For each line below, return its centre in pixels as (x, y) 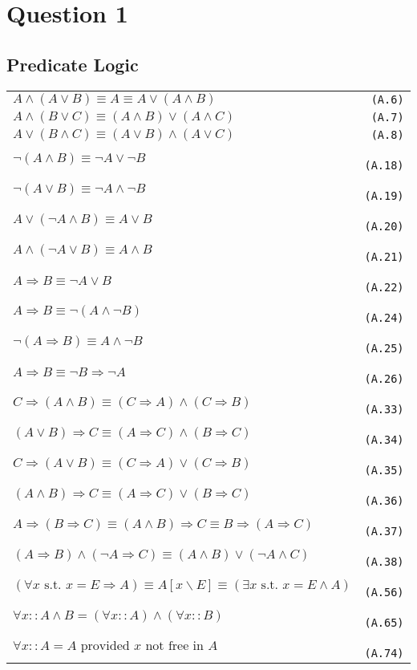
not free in (174, 646)
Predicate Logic (73, 64)
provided (105, 646)
